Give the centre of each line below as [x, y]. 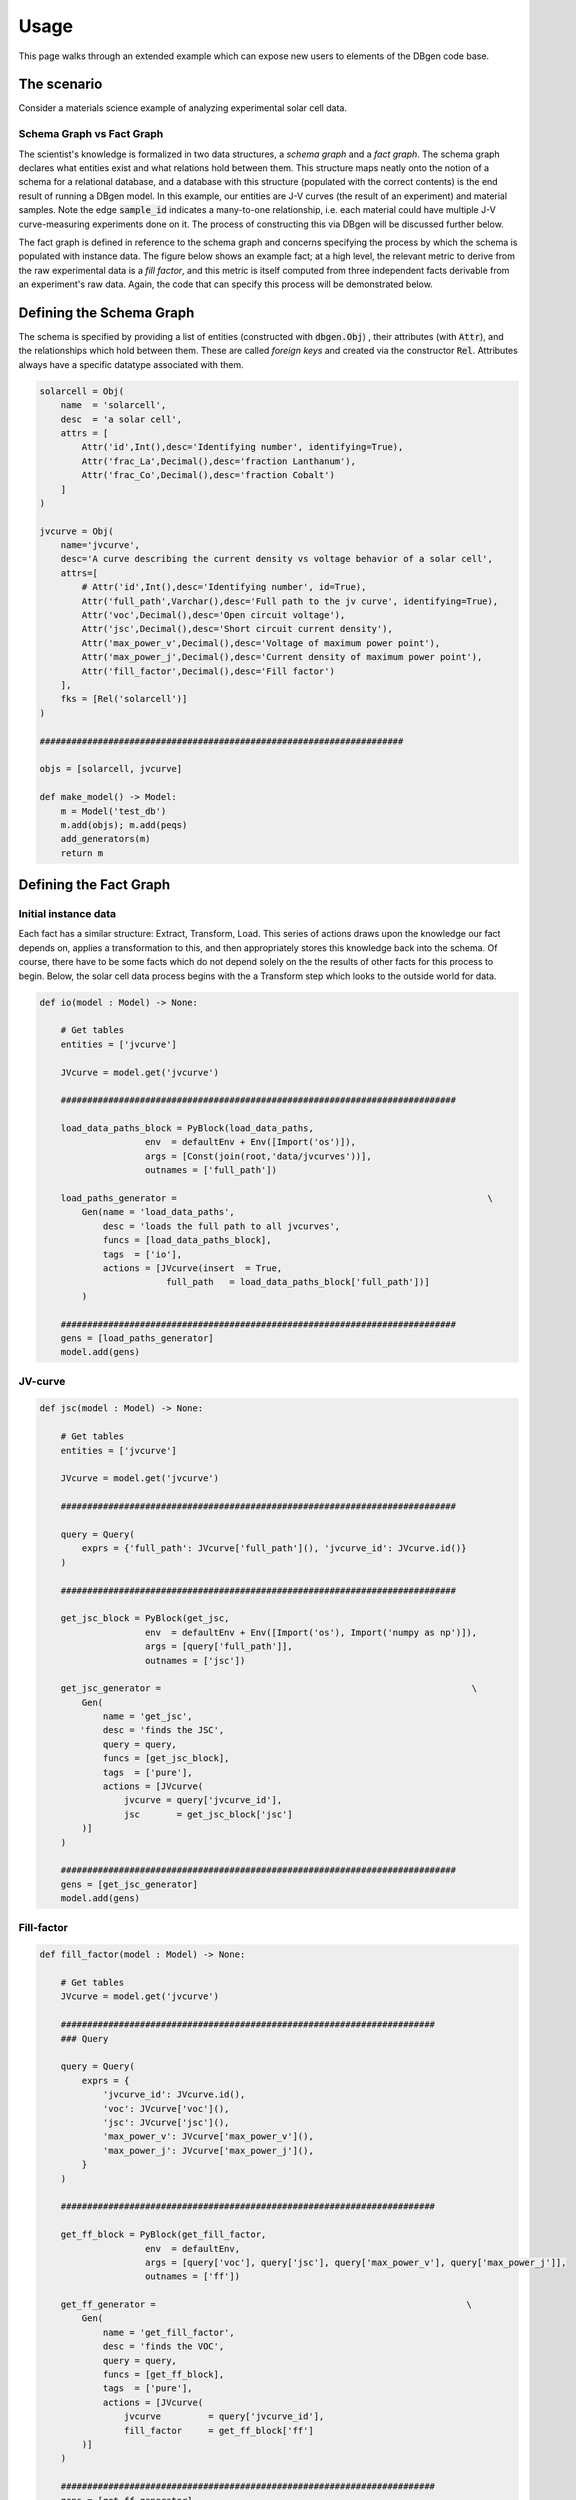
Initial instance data [67, 914]
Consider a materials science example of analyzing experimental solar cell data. [182, 108]
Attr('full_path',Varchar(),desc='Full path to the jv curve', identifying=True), [290, 601]
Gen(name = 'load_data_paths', [158, 1212]
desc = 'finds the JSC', [163, 1730]
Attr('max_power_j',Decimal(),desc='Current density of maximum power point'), [282, 657]
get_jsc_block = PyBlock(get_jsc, [145, 1618]
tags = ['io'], [142, 1254]
